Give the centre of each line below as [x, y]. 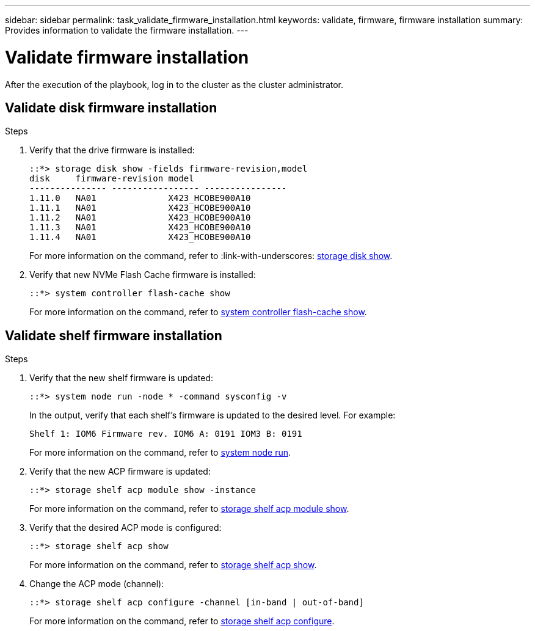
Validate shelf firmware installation [114, 335]
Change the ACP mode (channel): [97, 584]
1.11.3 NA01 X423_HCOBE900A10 [140, 228]
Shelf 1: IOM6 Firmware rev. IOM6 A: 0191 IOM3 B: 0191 [166, 434]
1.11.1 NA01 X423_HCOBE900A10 [140, 208]
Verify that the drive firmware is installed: [112, 150]
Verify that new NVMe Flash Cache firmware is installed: [143, 275]
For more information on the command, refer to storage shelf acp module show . [189, 509]
